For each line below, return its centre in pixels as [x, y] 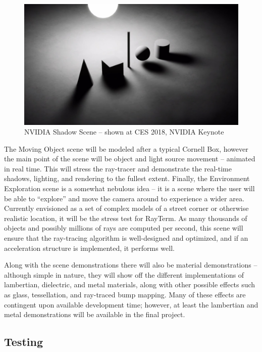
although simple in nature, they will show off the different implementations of [124, 274]
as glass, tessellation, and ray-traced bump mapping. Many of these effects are [125, 294]
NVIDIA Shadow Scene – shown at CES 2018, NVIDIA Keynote [124, 132]
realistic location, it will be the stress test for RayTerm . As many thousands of [126, 218]
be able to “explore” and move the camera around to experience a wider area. [124, 198]
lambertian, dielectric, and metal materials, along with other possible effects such [130, 284]
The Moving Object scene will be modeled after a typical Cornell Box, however [126, 148]
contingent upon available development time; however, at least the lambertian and [131, 304]
